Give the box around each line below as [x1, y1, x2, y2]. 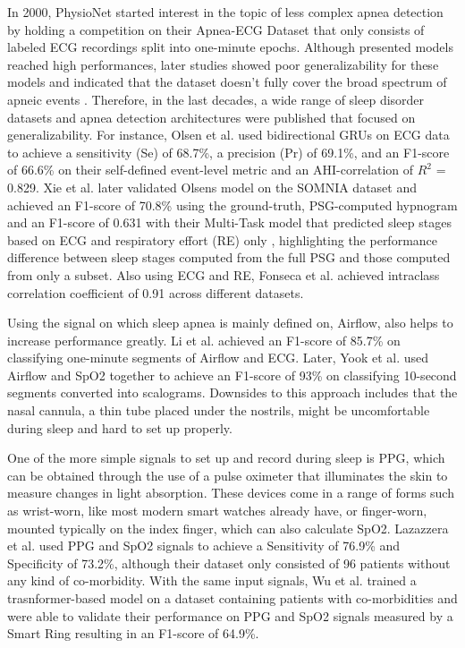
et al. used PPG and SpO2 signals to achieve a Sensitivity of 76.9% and [7, 536, 401, 555]
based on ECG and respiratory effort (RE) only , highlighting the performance [7, 230, 438, 249]
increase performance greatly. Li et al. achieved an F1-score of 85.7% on [7, 330, 401, 349]
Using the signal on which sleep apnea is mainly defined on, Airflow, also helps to [7, 313, 453, 332]
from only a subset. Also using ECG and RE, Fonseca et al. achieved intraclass [7, 265, 440, 284]
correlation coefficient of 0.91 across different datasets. [7, 283, 304, 302]
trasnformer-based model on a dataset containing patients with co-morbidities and [7, 589, 458, 607]
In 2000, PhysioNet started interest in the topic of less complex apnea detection [7, 3, 444, 21]
